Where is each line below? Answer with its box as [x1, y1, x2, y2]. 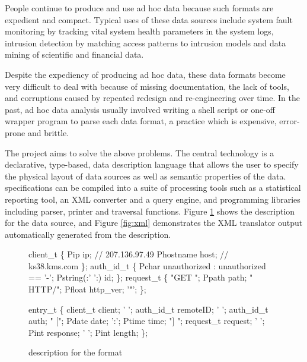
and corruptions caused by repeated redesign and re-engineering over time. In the [5, 92, 300, 104]
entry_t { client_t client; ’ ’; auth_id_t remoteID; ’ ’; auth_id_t [28, 303, 268, 315]
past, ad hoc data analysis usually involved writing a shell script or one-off [5, 103, 275, 115]
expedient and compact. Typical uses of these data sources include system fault [5, 13, 293, 26]
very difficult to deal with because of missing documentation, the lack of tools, [5, 80, 289, 92]
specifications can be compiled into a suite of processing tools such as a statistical [5, 181, 301, 194]
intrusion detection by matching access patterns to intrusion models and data [5, 36, 286, 49]
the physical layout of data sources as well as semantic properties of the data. [5, 169, 286, 182]
